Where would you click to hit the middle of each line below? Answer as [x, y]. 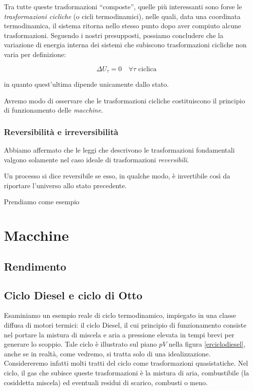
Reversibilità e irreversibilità [61, 131]
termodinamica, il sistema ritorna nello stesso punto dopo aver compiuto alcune [123, 26]
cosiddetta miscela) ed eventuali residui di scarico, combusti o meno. [106, 382]
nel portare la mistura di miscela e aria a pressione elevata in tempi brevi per [119, 334]
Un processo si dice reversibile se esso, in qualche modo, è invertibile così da [117, 176]
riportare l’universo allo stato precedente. [65, 185]
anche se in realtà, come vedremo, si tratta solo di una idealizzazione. [107, 353]
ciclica [147, 69]
